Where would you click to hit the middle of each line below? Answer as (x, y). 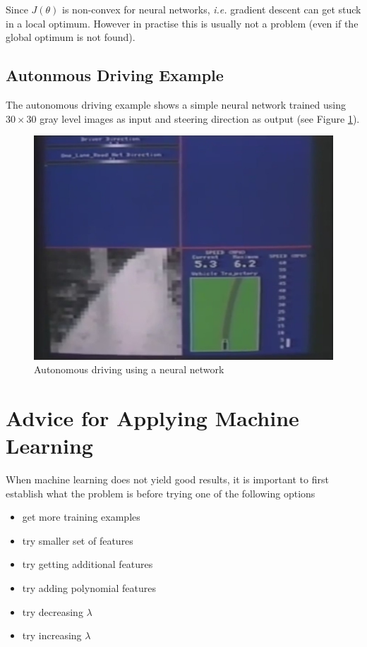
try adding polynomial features (89, 588)
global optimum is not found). (71, 37)
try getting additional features (88, 564)
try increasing (52, 635)
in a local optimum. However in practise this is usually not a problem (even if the (182, 23)
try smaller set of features (78, 540)
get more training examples (81, 517)
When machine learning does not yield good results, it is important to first (167, 479)
